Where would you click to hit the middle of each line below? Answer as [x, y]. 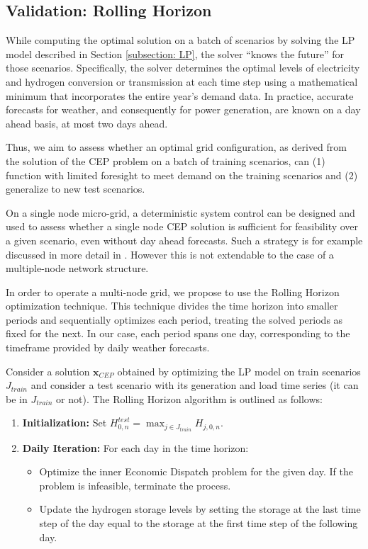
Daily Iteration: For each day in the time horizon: [135, 447]
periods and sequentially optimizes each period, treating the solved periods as [174, 319]
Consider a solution [48, 371]
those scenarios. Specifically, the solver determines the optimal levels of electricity [183, 68]
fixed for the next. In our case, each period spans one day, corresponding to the [178, 333]
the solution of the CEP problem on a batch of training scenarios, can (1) [166, 160]
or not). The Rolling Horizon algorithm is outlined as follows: [189, 398]
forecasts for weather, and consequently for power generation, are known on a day [183, 109]
